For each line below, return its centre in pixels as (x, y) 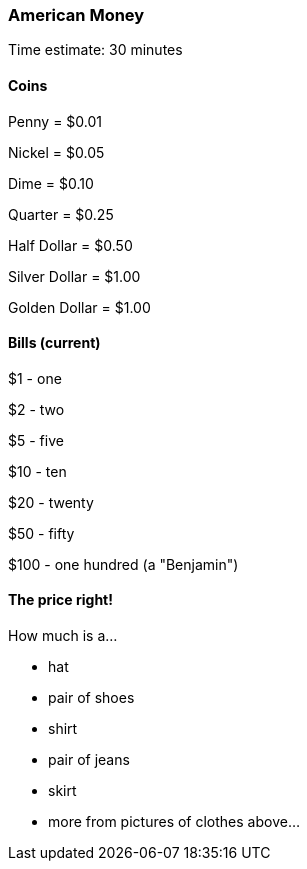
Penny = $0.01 (55, 121)
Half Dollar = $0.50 (70, 245)
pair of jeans (89, 760)
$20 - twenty (51, 502)
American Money (76, 15)
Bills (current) (54, 343)
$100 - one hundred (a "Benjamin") (123, 564)
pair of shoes (91, 698)
